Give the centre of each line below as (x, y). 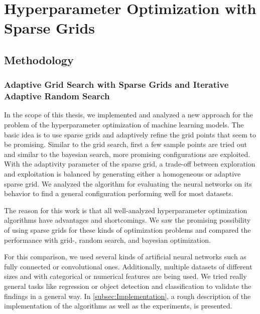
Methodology (39, 59)
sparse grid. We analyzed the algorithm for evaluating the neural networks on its (128, 183)
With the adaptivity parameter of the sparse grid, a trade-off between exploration (130, 164)
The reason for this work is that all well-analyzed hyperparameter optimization (126, 210)
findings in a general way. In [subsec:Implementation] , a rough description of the (127, 296)
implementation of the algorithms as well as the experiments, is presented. (118, 306)
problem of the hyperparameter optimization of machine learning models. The (124, 125)
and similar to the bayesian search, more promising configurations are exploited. (127, 154)
